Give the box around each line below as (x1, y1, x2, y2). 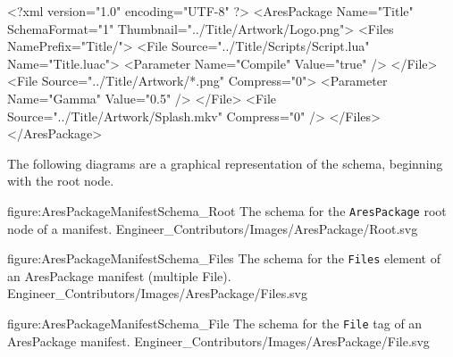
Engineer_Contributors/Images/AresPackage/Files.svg (7, 284, 307, 303)
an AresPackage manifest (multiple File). (7, 266, 231, 285)
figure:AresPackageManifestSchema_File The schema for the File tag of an (7, 314, 423, 333)
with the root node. (7, 171, 114, 190)
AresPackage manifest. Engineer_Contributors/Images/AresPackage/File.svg (7, 331, 430, 350)
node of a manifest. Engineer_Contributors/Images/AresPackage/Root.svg (7, 219, 418, 237)
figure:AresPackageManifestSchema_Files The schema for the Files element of (7, 249, 440, 268)
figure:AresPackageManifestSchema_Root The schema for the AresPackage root (7, 201, 447, 220)
